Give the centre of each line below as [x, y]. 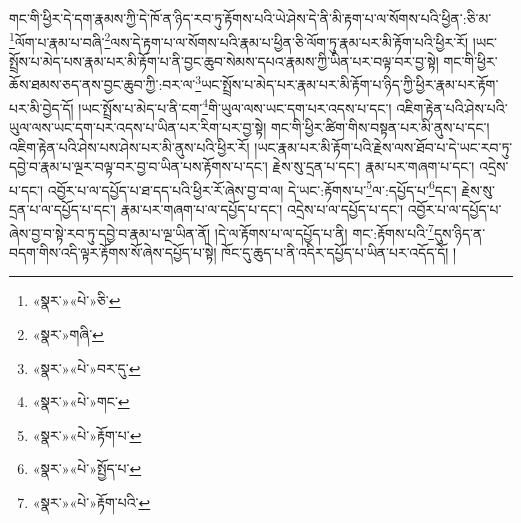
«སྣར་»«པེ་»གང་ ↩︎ [81, 401]
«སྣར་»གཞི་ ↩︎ [68, 334]
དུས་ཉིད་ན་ [459, 232]
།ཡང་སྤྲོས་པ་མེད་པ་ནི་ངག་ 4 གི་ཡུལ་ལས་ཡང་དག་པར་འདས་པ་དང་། [235, 106]
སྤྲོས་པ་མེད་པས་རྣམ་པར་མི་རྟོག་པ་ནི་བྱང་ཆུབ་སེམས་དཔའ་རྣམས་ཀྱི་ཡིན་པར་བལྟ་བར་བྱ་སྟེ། [224, 60]
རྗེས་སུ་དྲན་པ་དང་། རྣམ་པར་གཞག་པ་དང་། [373, 166]
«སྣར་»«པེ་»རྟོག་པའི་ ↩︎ [91, 501]
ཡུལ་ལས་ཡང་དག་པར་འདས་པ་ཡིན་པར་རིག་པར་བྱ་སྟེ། [138, 126]
